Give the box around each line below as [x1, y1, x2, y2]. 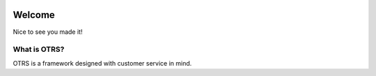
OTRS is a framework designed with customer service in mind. [13, 59, 192, 67]
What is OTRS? [13, 45, 65, 55]
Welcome [13, 9, 55, 21]
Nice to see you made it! [13, 28, 83, 36]
